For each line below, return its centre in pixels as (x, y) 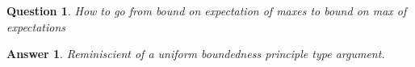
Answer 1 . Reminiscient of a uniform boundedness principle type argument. (196, 54)
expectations (36, 26)
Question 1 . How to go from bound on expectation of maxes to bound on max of (207, 10)
